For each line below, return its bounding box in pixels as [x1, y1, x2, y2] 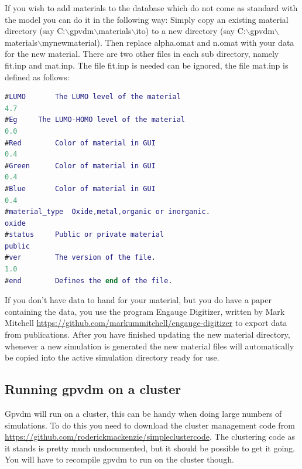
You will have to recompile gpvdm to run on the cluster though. [5, 453, 234, 465]
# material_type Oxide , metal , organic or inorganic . [5, 208, 210, 216]
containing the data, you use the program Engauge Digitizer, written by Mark [5, 305, 285, 317]
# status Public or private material [5, 230, 164, 239]
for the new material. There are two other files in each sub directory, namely [5, 47, 279, 60]
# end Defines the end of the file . [5, 276, 173, 285]
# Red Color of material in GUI [5, 138, 156, 147]
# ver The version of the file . [5, 253, 156, 262]
